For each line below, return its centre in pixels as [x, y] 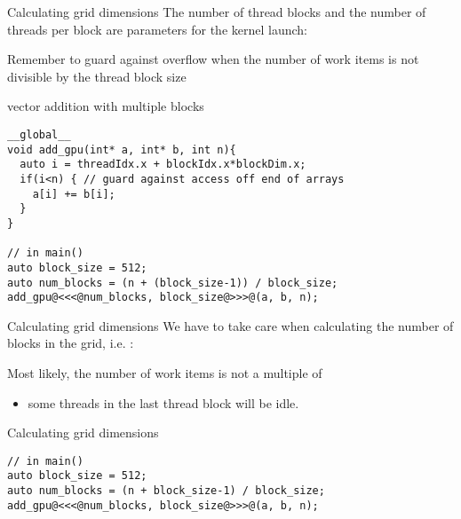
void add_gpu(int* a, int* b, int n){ [122, 149]
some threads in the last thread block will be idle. [163, 402]
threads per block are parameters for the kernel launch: [157, 29]
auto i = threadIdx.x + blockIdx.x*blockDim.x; [163, 165]
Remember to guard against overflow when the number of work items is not [213, 59]
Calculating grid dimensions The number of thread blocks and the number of [217, 12]
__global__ [39, 134]
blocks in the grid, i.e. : [71, 343]
